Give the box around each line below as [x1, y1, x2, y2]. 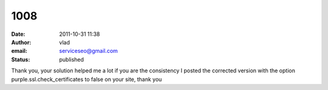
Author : [11, 38, 32, 46]
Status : [11, 55, 30, 63]
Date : [11, 30, 26, 38]
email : [11, 47, 27, 55]
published [59, 55, 84, 63]
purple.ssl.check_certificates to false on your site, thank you [11, 75, 162, 83]
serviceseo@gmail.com [59, 47, 118, 55]
